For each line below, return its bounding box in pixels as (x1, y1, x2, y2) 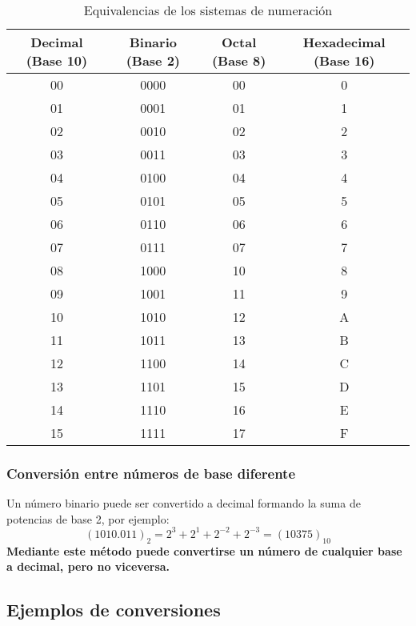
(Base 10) (26, 51, 88, 70)
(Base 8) (211, 51, 266, 70)
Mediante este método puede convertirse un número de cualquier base (6, 542, 402, 559)
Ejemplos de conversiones (6, 597, 221, 622)
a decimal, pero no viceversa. (6, 558, 170, 575)
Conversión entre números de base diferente (6, 463, 296, 483)
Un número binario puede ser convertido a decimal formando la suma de (6, 495, 361, 512)
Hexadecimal (302, 33, 386, 51)
